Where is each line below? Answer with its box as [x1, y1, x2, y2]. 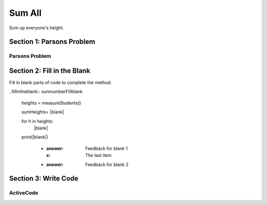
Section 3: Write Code [9, 174, 79, 183]
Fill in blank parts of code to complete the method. [9, 80, 112, 86]
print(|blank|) [21, 134, 48, 140]
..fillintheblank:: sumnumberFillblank [9, 89, 83, 95]
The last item [85, 153, 112, 158]
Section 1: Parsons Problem [9, 38, 95, 46]
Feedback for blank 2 [85, 161, 129, 167]
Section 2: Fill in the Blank [9, 66, 90, 75]
